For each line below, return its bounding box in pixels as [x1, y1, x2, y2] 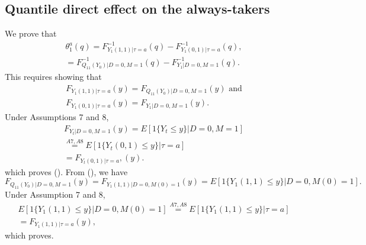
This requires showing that [5, 70, 102, 83]
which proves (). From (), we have [5, 165, 128, 178]
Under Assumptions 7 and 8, [5, 110, 109, 122]
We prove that [5, 27, 57, 40]
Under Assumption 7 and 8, [5, 188, 105, 200]
